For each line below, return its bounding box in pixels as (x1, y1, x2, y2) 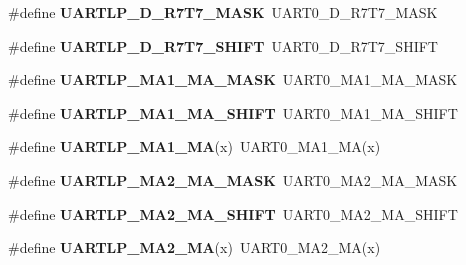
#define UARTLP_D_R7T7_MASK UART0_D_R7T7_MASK (8, 2, 438, 22)
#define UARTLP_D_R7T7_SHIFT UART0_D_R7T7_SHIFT (8, 35, 438, 56)
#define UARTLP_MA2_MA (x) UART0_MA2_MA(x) (8, 237, 381, 258)
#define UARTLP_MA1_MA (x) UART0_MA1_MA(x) (8, 136, 381, 157)
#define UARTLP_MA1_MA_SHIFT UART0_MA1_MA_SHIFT (8, 102, 458, 123)
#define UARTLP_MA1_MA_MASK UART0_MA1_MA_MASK (8, 69, 458, 90)
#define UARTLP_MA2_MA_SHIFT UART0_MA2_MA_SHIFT (8, 203, 458, 224)
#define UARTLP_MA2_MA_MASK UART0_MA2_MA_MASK (8, 169, 458, 190)
